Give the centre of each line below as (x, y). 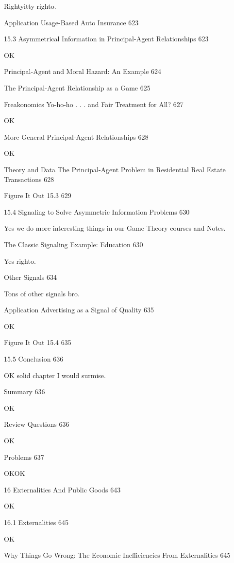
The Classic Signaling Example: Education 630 (74, 244)
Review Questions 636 (37, 424)
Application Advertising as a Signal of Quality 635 (79, 310)
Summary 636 (25, 391)
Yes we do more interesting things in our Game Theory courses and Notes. (115, 228)
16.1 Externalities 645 (36, 522)
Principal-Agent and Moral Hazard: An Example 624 (83, 71)
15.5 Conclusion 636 (34, 359)
